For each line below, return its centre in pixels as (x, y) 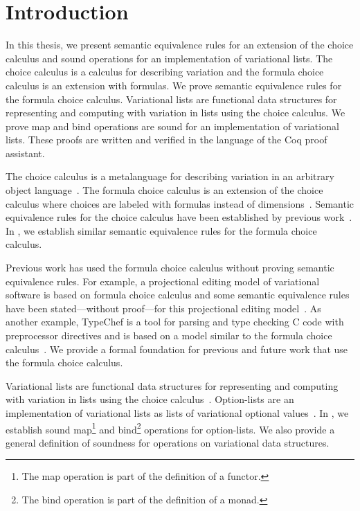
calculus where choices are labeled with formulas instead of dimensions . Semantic (180, 203)
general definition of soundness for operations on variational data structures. (168, 442)
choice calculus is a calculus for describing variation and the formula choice (165, 72)
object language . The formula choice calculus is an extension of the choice (164, 190)
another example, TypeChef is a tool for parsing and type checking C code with (175, 322)
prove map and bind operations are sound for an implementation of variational (172, 126)
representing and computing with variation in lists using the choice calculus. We (175, 113)
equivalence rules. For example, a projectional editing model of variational (163, 281)
